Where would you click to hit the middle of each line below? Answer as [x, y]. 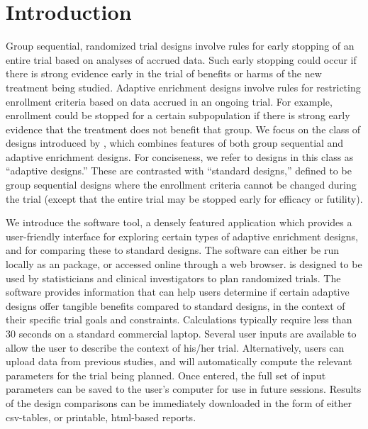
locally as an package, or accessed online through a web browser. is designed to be [184, 264]
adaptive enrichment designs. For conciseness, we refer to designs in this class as [180, 156]
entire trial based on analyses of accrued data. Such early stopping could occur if [181, 59]
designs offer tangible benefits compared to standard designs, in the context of [175, 305]
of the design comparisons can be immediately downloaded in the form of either [179, 402]
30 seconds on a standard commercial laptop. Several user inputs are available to [181, 333]
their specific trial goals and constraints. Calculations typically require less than [179, 319]
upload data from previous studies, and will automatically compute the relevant [179, 361]
